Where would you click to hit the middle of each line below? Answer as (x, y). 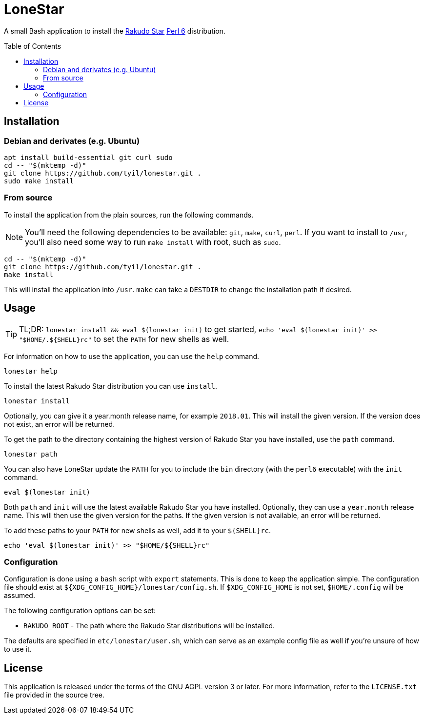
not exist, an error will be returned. (60, 424)
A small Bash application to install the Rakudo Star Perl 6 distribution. (115, 31)
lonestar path (31, 454)
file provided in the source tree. (54, 695)
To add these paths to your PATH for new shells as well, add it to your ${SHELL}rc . (138, 530)
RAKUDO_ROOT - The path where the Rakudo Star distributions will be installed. (149, 626)
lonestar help (31, 371)
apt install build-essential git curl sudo (88, 157)
